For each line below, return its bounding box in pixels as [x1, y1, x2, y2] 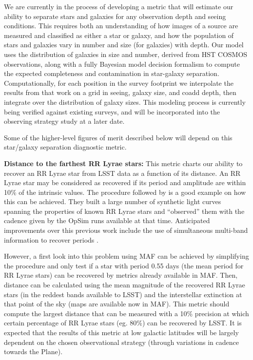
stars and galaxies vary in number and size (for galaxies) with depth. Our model [4, 39, 244, 50]
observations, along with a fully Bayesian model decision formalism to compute [4, 58, 240, 69]
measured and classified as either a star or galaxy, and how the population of [4, 30, 234, 40]
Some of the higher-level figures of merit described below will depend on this [4, 132, 233, 142]
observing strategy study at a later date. [4, 116, 125, 126]
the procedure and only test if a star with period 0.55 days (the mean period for [4, 260, 244, 270]
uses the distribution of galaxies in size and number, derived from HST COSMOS [4, 49, 248, 59]
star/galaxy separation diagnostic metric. [4, 142, 127, 152]
